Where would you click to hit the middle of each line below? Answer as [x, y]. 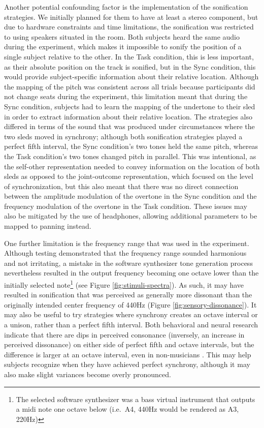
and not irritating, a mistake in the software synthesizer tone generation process [128, 263]
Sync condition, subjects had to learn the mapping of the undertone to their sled [130, 106]
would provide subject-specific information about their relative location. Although [131, 77]
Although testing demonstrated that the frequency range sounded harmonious [125, 253]
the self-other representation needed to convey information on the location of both [132, 166]
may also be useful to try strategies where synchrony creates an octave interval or [131, 314]
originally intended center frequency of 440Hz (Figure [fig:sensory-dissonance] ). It [130, 304]
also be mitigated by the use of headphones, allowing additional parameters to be [131, 216]
